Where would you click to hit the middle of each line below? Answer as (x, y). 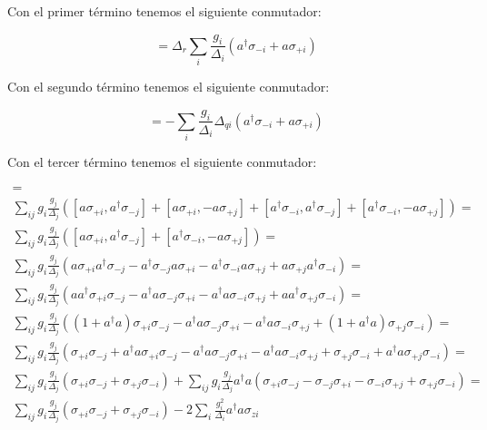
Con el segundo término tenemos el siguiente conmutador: (169, 87)
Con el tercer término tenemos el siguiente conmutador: (162, 162)
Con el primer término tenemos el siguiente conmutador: (164, 11)
